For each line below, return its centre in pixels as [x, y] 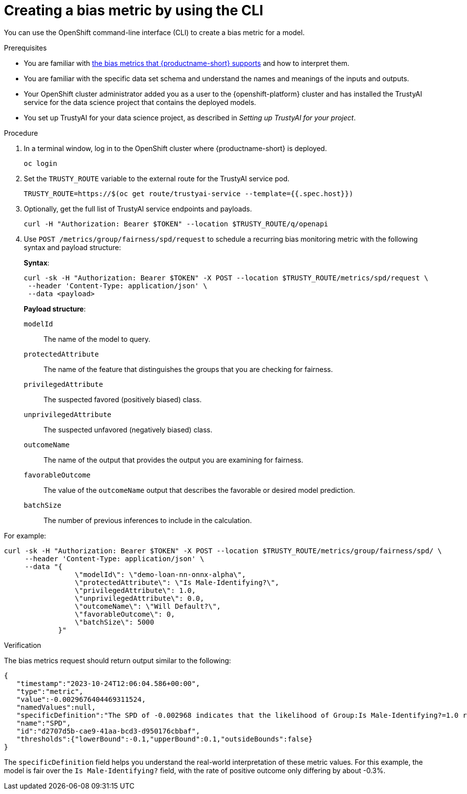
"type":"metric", [50, 691]
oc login [41, 163]
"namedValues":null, [56, 707]
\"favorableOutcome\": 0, [125, 614]
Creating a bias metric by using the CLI [134, 10]
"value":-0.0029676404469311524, [81, 699]
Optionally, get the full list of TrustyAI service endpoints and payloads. [138, 209]
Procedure [21, 133]
